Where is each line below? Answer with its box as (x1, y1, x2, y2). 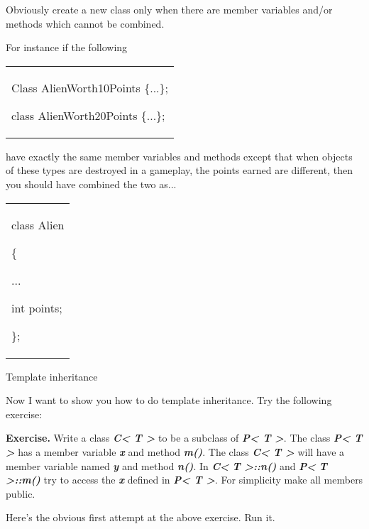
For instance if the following (6, 40, 128, 55)
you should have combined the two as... (6, 176, 177, 191)
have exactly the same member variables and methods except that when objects (6, 148, 353, 163)
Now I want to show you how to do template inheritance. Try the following (6, 393, 332, 408)
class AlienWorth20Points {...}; (11, 107, 165, 124)
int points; (11, 299, 62, 316)
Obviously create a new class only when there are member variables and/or (6, 2, 333, 16)
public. (6, 486, 35, 501)
